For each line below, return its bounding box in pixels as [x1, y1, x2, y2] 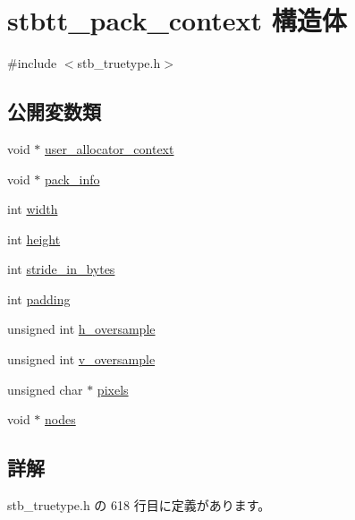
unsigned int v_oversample [7, 350, 156, 369]
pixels [97, 379, 129, 398]
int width [7, 200, 58, 218]
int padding [7, 289, 71, 308]
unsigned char [7, 379, 83, 398]
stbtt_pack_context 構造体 [7, 2, 347, 38]
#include [7, 54, 57, 72]
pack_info [45, 169, 100, 188]
